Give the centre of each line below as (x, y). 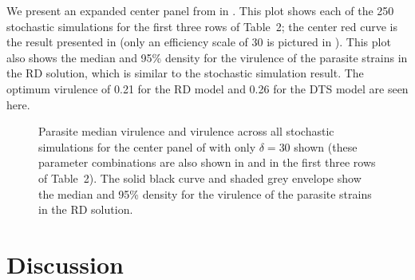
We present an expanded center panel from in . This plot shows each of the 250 (200, 10)
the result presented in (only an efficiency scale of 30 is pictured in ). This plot (199, 42)
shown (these (326, 146)
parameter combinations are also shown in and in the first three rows (207, 162)
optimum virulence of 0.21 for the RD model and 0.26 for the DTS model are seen (207, 88)
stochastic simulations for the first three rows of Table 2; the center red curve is (202, 26)
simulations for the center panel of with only (147, 146)
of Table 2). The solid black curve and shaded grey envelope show (200, 177)
